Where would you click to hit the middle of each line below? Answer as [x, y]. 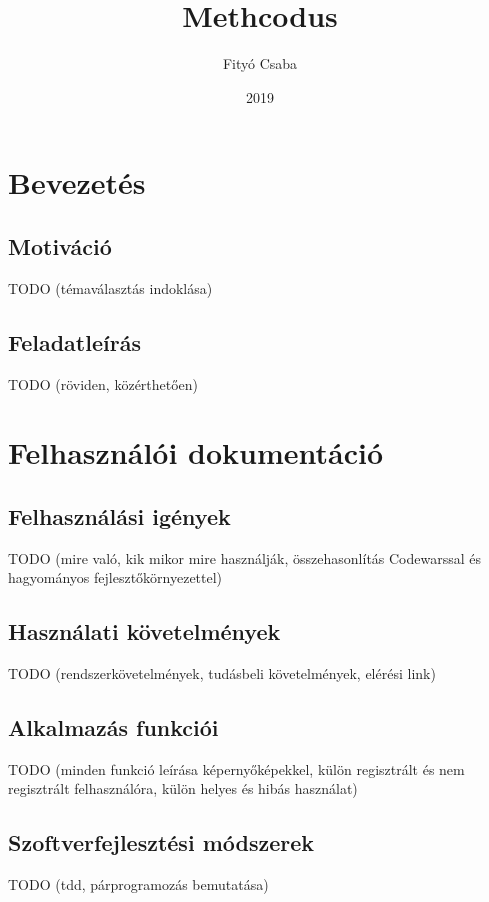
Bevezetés [77, 182]
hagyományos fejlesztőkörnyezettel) [115, 577]
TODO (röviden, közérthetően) [103, 383]
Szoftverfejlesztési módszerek [161, 842]
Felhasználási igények [119, 515]
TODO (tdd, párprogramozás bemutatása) [138, 884]
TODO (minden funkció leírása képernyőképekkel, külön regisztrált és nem [236, 768]
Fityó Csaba [260, 63]
